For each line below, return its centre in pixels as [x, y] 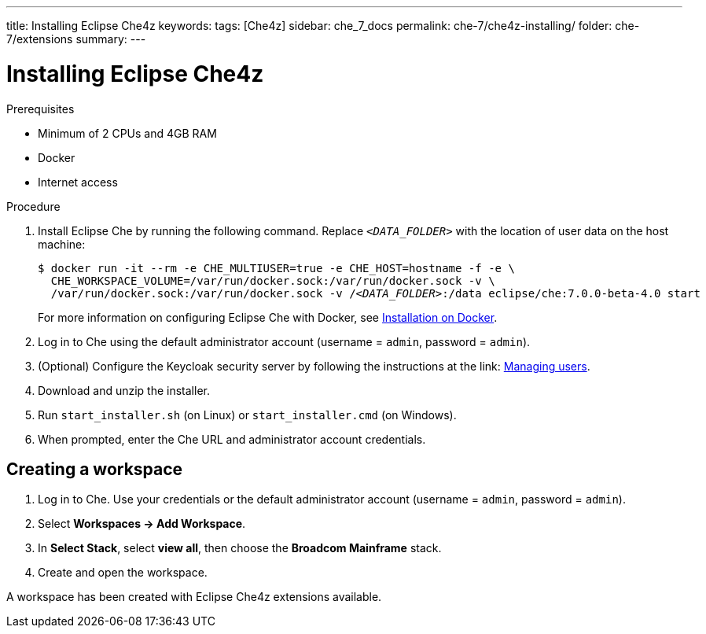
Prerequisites [40, 109]
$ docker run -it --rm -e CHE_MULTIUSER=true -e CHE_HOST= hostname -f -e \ [276, 268]
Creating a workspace [95, 469]
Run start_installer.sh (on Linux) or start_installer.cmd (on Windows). [247, 415]
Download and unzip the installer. [124, 390]
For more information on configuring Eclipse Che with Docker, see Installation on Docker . [268, 317]
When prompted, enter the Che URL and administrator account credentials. [232, 439]
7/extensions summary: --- [76, 39]
